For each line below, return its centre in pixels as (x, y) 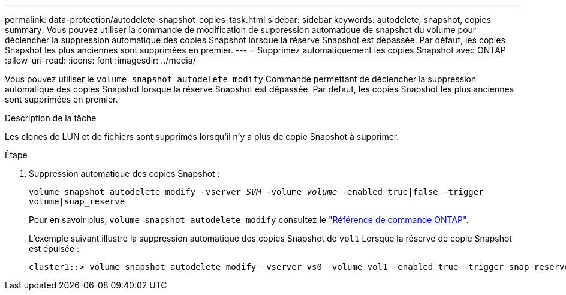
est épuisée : (54, 249)
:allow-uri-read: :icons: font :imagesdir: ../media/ (100, 60)
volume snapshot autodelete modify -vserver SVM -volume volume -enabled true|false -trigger (256, 192)
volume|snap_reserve (77, 201)
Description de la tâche (51, 118)
